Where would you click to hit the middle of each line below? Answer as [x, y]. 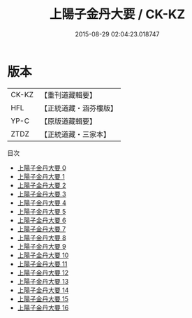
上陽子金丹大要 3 [42, 194]
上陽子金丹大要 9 [42, 246]
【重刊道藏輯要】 [68, 95]
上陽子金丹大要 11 [42, 263]
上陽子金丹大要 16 [43, 308]
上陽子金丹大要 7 [42, 229]
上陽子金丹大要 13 [43, 281]
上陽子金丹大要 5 [42, 211]
